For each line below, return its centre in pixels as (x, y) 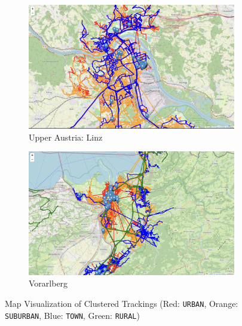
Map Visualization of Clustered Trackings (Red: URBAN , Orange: (122, 303)
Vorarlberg (48, 283)
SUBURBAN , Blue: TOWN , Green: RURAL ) (72, 315)
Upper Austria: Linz (66, 137)
